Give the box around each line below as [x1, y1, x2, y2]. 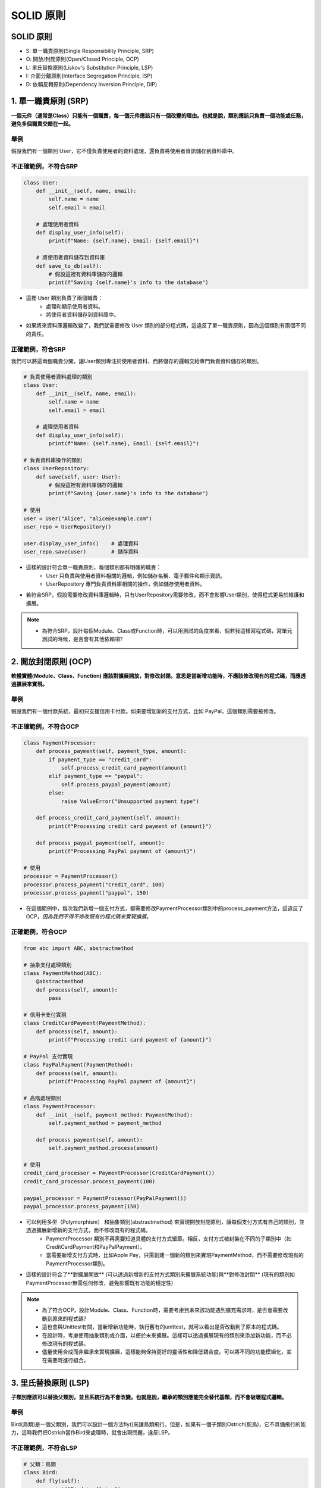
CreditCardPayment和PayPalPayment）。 [46, 1243, 146, 1251]
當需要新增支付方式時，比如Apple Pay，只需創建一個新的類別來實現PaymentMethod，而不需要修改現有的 [46, 1252, 304, 1259]
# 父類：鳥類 [23, 1461, 56, 1467]
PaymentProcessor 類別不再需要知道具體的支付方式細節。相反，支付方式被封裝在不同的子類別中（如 [46, 1235, 292, 1242]
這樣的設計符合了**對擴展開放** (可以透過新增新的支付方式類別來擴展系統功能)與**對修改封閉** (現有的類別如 [26, 1271, 295, 1278]
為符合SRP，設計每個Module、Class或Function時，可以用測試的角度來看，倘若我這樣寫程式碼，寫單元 [42, 627, 292, 634]
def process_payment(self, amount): [36, 1136, 143, 1143]
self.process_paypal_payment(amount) [61, 781, 171, 788]
